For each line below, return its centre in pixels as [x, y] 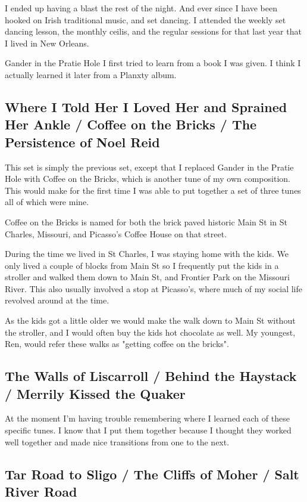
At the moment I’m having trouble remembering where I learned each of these [147, 418]
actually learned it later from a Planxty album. [91, 74]
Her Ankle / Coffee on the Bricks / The [131, 124]
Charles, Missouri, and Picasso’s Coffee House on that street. [116, 233]
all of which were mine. [47, 202]
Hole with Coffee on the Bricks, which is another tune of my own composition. [148, 179]
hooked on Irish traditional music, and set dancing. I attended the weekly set [145, 19]
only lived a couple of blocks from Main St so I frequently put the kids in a [142, 265]
